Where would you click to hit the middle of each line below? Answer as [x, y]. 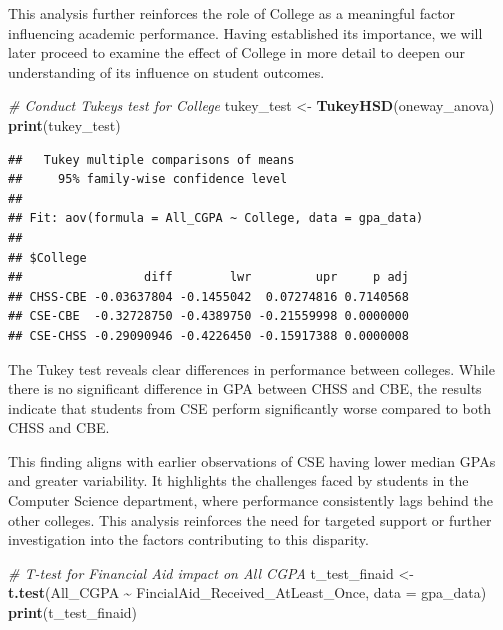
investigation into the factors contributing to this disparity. [188, 539]
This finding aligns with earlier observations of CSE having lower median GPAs [252, 460]
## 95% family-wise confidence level [148, 179]
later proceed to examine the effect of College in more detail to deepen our [237, 52]
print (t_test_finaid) [73, 612]
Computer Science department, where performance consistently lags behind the [250, 500]
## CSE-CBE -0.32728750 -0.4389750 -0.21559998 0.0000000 [208, 316]
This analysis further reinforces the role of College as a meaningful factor [232, 13]
